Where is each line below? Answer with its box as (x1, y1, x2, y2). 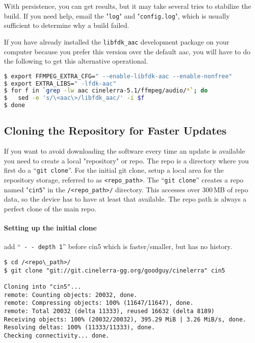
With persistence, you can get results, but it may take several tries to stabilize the (4, 1, 251, 11)
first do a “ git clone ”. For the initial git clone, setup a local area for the (4, 165, 224, 175)
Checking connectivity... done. (4, 332, 109, 339)
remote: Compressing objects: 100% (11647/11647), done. (4, 299, 194, 307)
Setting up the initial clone (4, 223, 97, 233)
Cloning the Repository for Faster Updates (4, 123, 227, 138)
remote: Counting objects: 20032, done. (4, 291, 138, 298)
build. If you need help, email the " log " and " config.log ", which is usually (4, 10, 230, 21)
